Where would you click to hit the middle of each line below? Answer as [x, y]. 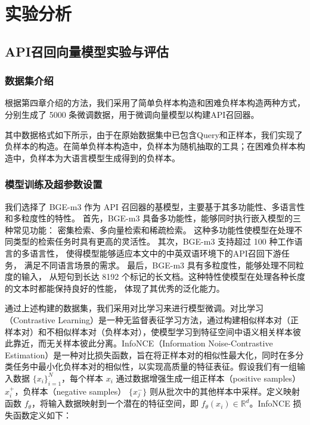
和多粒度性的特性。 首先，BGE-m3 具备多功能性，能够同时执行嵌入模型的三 [153, 218]
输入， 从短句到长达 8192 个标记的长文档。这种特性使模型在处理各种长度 [163, 276]
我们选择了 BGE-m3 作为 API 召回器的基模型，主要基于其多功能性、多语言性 [155, 206]
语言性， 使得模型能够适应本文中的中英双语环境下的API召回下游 [155, 253]
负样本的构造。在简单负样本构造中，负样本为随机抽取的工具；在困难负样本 [151, 146]
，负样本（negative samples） [70, 391]
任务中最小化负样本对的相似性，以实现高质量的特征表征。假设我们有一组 [155, 366]
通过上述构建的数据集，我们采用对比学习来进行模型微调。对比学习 [134, 308]
